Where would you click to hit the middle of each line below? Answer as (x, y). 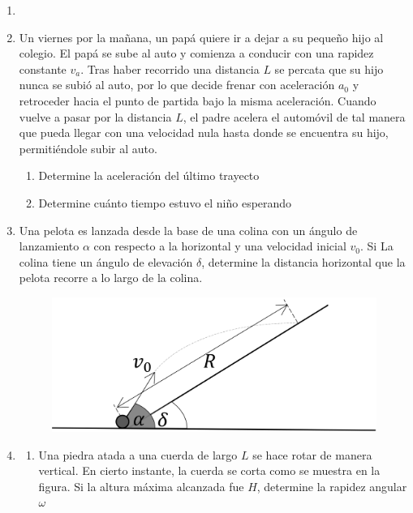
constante (43, 68)
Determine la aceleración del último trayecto (149, 175)
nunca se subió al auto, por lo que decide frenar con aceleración (177, 85)
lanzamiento (49, 246)
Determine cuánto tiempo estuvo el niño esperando (165, 202)
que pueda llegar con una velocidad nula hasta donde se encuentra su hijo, (204, 133)
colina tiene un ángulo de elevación (106, 261)
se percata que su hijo (329, 68)
